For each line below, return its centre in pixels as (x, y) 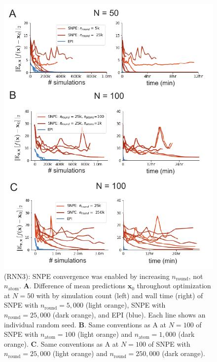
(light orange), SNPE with (126, 305)
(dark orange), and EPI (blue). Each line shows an (129, 314)
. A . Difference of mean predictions (72, 286)
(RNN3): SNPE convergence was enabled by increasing (87, 276)
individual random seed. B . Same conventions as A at (85, 324)
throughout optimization (174, 286)
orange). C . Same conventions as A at (61, 343)
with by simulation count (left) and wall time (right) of (120, 295)
